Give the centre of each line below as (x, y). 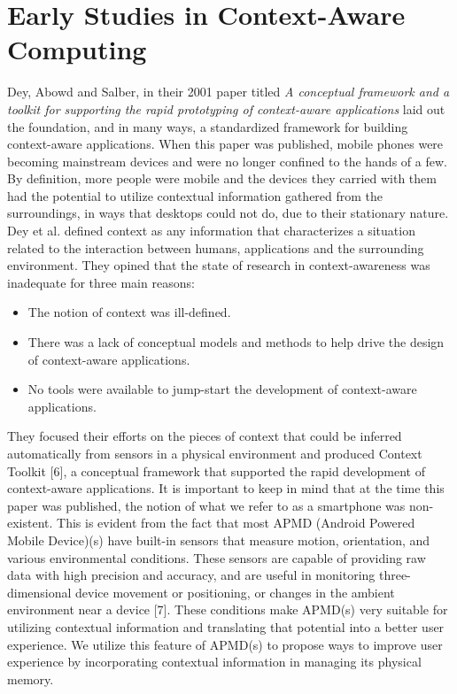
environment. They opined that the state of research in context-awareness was (219, 265)
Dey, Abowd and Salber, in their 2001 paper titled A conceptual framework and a (228, 92)
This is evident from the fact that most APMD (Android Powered (236, 523)
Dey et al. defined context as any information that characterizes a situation (211, 231)
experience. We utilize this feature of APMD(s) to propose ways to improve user (225, 644)
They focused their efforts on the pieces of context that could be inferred (205, 436)
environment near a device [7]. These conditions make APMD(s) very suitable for (228, 609)
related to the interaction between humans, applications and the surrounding (216, 247)
